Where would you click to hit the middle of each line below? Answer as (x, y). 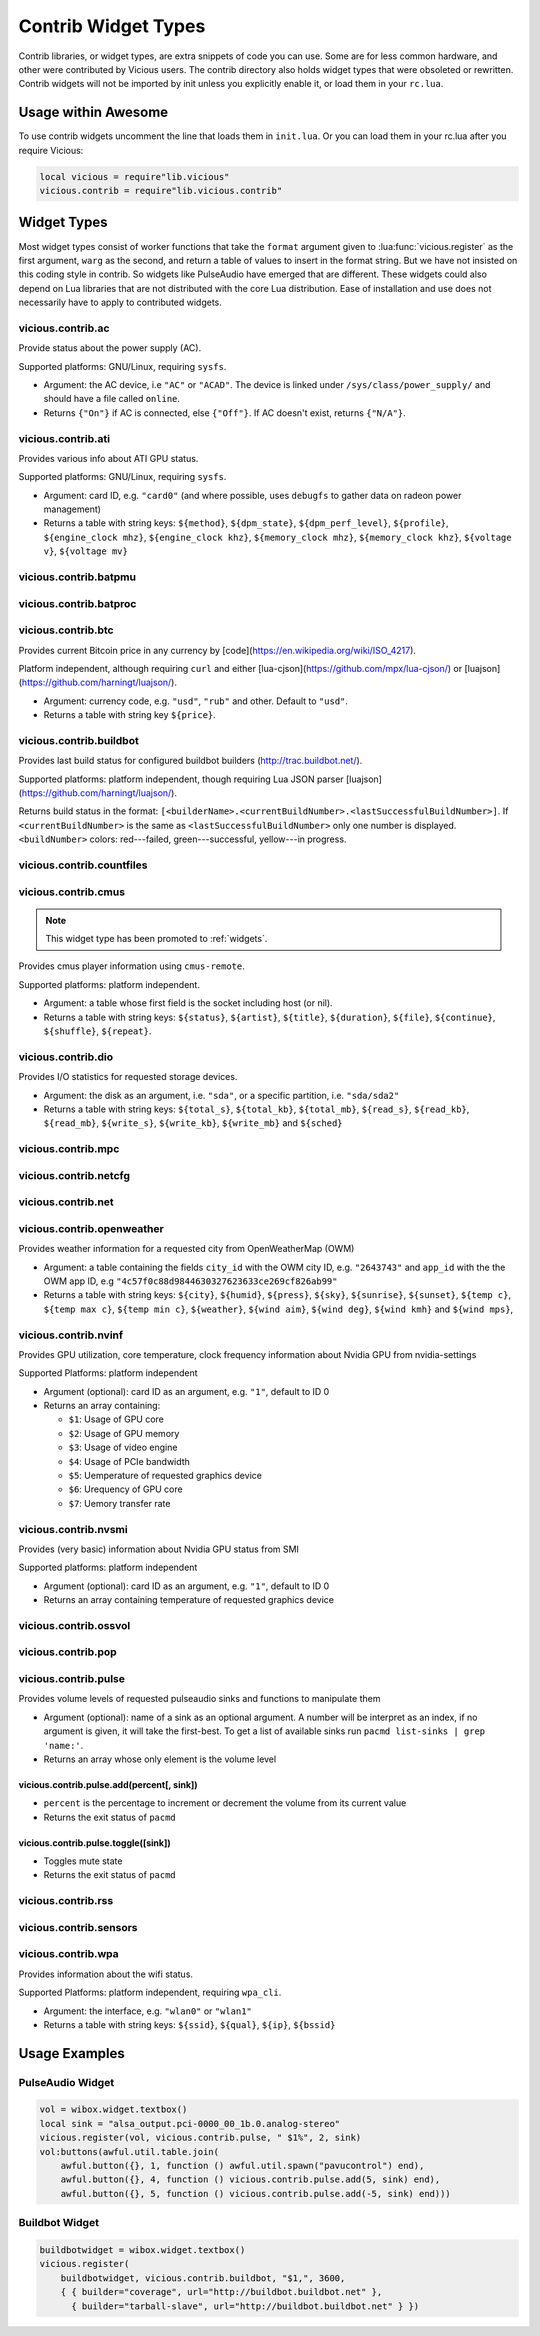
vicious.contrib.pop (67, 1652)
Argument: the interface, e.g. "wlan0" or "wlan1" (147, 2011)
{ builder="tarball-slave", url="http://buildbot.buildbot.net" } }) (245, 2306)
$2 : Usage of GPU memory (124, 1433)
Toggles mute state (83, 1861)
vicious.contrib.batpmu (77, 577)
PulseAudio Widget (66, 2082)
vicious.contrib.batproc (77, 603)
